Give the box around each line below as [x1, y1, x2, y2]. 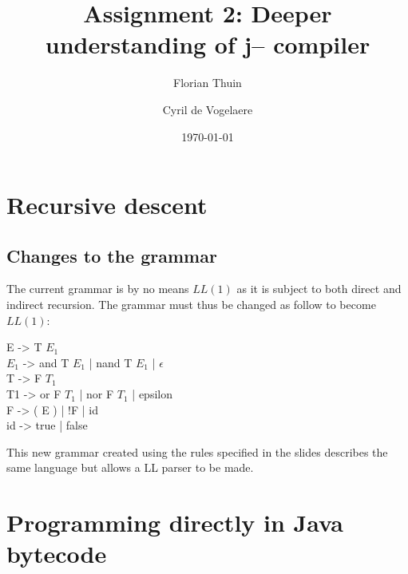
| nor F [79, 386, 114, 402]
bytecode [6, 537, 107, 570]
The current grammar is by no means [6, 280, 189, 297]
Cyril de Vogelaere [162, 101, 253, 117]
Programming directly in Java [6, 506, 343, 539]
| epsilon [132, 386, 172, 402]
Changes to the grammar [6, 243, 217, 267]
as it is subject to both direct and [236, 280, 402, 297]
